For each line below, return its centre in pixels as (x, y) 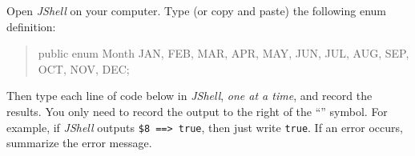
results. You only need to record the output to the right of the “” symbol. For (197, 111)
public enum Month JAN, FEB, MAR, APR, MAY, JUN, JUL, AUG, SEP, (224, 53)
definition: (31, 26)
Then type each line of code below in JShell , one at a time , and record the (189, 96)
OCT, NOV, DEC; (84, 68)
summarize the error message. (79, 143)
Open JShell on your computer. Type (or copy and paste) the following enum (196, 10)
